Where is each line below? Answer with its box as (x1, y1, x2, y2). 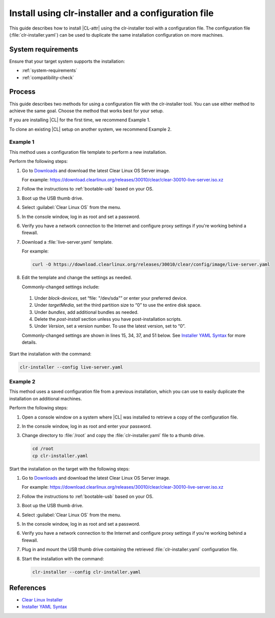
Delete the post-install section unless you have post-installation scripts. (34, 316, 182, 322)
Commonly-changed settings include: (22, 284, 100, 290)
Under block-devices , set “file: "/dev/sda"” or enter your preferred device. (34, 295, 187, 301)
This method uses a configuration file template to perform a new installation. (9, 149, 167, 155)
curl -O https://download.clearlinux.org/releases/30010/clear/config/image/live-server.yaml (32, 262, 270, 268)
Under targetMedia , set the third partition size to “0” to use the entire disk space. (34, 302, 202, 308)
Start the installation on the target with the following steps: (9, 466, 130, 472)
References (9, 583, 46, 592)
